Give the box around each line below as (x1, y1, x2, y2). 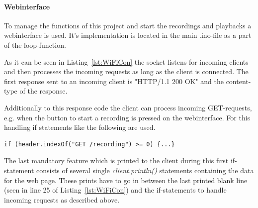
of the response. (19, 86, 68, 96)
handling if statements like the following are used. (4, 122, 156, 132)
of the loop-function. (4, 39, 66, 50)
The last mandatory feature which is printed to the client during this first (4, 155, 229, 166)
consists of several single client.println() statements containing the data (36, 165, 254, 175)
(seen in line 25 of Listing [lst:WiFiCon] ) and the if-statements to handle (4, 185, 227, 195)
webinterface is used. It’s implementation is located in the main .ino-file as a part (4, 30, 252, 40)
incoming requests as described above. (4, 194, 120, 205)
